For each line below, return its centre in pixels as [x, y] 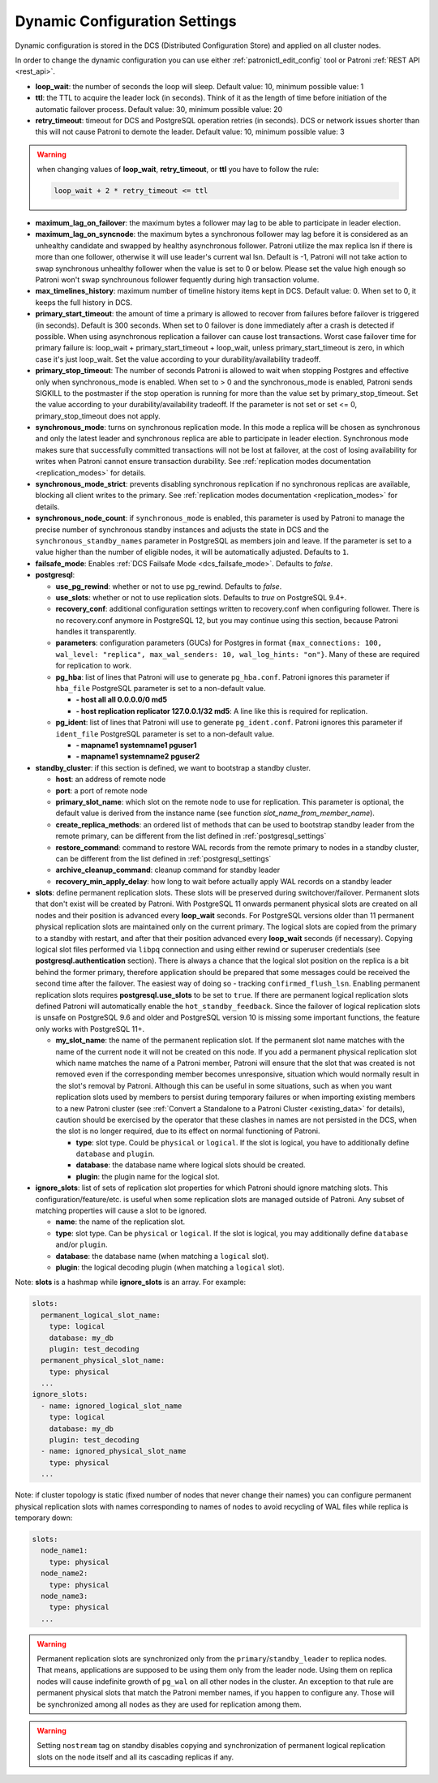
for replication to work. [94, 666]
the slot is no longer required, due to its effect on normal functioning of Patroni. [188, 1131]
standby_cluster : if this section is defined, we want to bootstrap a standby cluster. [173, 767]
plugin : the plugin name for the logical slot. [148, 1176]
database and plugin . [115, 1154]
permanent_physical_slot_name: [103, 1360]
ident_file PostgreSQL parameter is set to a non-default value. [165, 733]
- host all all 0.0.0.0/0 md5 [122, 700]
